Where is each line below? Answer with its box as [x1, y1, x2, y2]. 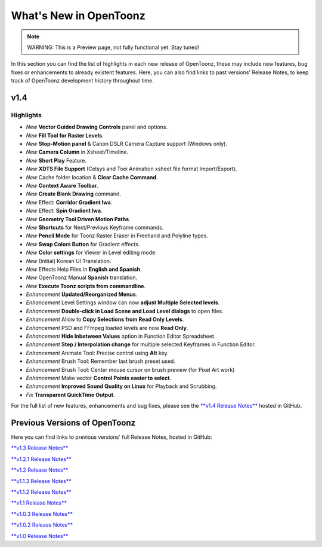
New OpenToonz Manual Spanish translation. [26, 274, 137, 281]
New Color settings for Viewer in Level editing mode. [26, 249, 157, 256]
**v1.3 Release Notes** [11, 444, 69, 451]
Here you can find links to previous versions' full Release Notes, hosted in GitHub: [11, 433, 212, 441]
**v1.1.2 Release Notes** [11, 488, 72, 496]
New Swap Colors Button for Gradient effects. [26, 240, 140, 247]
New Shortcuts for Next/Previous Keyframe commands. [26, 224, 164, 231]
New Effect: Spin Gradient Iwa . [26, 207, 103, 215]
